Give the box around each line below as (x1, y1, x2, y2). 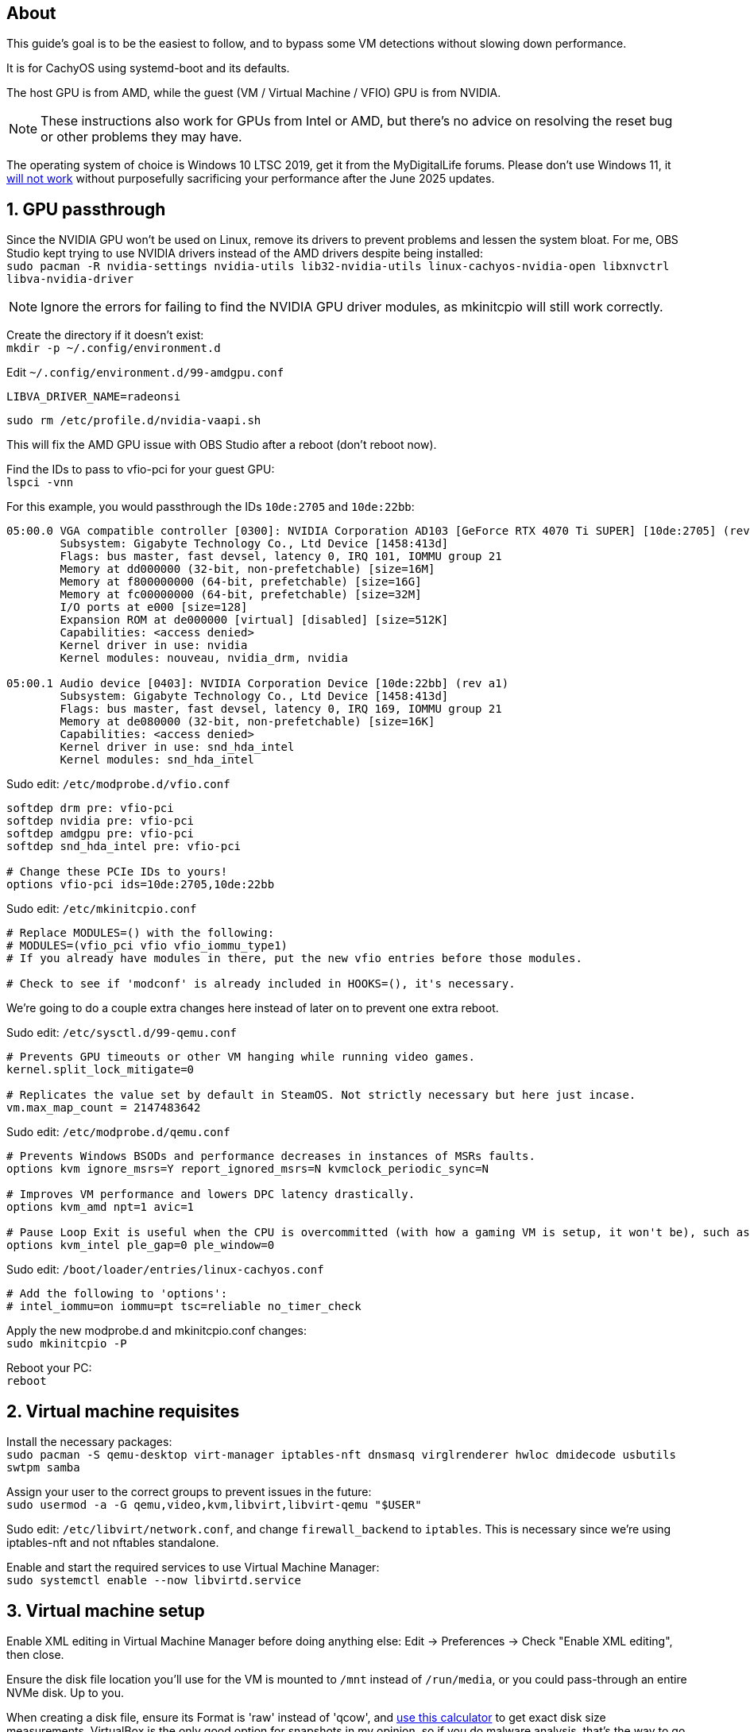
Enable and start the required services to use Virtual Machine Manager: (6, 1560, 380, 1575)
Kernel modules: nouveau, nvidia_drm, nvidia (60, 651, 348, 665)
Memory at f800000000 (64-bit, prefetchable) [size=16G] (60, 575, 422, 589)
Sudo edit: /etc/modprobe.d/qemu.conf (6, 1125, 230, 1139)
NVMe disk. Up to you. (6, 1685, 124, 1699)
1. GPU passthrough (6, 199, 166, 219)
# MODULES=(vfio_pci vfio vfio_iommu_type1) (6, 939, 288, 953)
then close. (6, 1647, 64, 1661)
